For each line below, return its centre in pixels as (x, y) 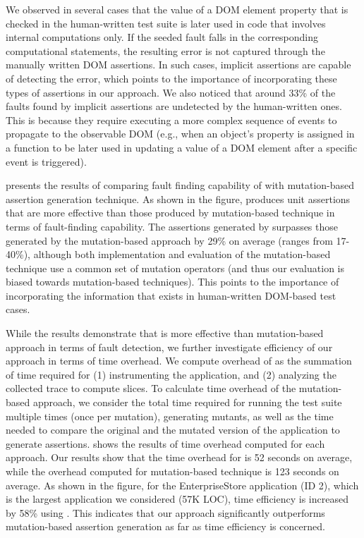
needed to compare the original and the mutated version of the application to (173, 430)
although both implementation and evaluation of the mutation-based (182, 254)
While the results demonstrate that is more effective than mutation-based (165, 333)
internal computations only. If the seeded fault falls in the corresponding (162, 37)
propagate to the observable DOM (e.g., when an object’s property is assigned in (180, 134)
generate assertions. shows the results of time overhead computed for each (165, 443)
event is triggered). (46, 161)
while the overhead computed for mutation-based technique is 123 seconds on (172, 471)
